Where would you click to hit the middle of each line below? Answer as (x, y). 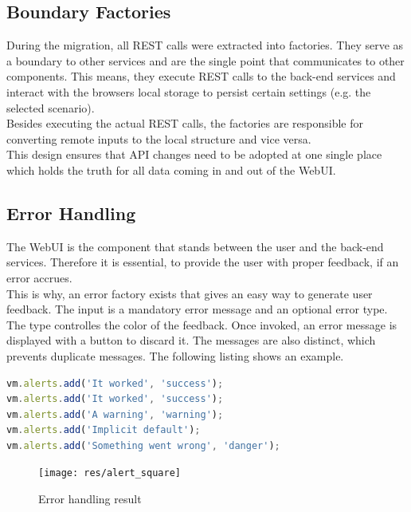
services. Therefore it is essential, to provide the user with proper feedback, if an (203, 262)
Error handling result (90, 499)
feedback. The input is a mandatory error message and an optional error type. (197, 309)
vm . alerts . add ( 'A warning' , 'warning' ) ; (115, 414)
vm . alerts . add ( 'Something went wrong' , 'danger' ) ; (143, 445)
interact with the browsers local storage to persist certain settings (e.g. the (189, 91)
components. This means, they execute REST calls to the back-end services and (201, 76)
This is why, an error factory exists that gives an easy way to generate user (190, 293)
